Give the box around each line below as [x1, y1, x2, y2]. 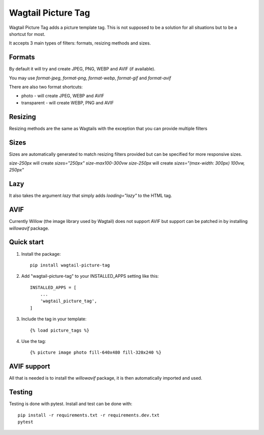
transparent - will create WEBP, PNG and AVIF [21, 99, 114, 105]
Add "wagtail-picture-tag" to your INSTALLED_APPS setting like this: [21, 273, 159, 279]
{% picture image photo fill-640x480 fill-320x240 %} [30, 350, 161, 355]
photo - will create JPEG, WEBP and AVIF [21, 93, 105, 99]
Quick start [9, 238, 44, 246]
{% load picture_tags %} [30, 327, 89, 333]
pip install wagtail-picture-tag [30, 262, 110, 268]
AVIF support [9, 362, 50, 371]
